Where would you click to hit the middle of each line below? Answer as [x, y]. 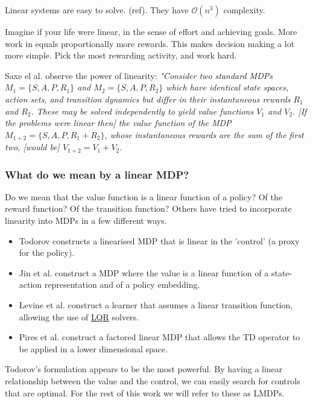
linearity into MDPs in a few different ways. [86, 221]
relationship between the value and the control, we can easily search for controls [153, 381]
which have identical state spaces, [227, 87]
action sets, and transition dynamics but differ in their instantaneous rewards [148, 99]
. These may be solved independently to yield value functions [142, 111]
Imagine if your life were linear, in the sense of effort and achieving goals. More [151, 31]
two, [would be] [32, 147]
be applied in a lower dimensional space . [93, 348]
